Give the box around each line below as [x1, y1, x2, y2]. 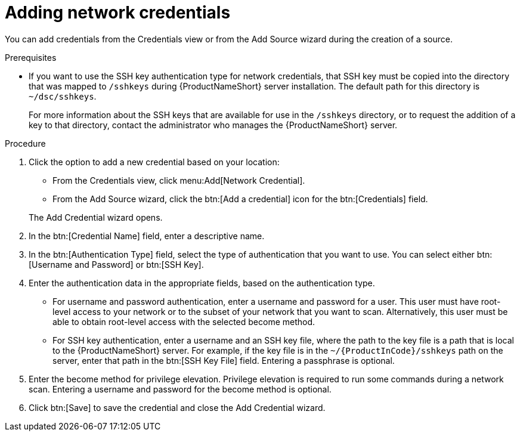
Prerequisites [5, 52, 57, 63]
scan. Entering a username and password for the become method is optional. [29, 384, 332, 394]
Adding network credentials [5, 2, 231, 23]
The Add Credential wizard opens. [29, 212, 163, 222]
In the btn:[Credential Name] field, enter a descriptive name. [29, 230, 265, 241]
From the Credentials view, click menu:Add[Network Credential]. [52, 175, 305, 185]
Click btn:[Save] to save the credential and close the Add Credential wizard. [29, 402, 326, 413]
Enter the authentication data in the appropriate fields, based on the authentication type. [29, 277, 375, 288]
